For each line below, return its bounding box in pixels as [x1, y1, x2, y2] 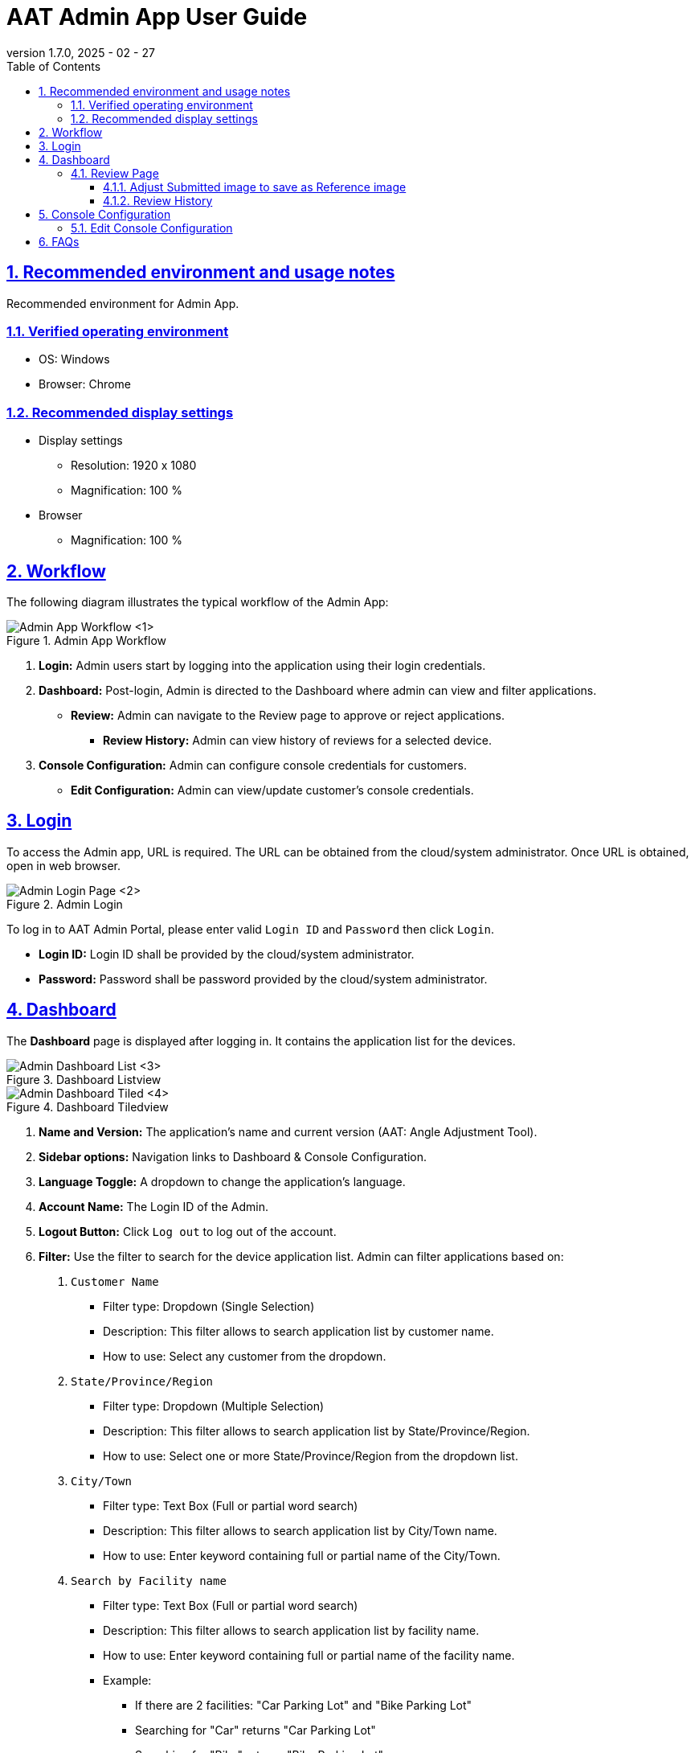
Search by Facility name [71, 1574, 227, 1587]
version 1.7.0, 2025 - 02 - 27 [6, 45, 155, 60]
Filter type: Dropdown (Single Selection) [103, 1299, 315, 1313]
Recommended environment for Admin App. [6, 296, 239, 310]
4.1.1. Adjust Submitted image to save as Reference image [103, 179, 407, 194]
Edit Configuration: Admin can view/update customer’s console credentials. [71, 782, 474, 797]
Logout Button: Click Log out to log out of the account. [39, 1224, 337, 1238]
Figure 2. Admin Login [6, 897, 123, 911]
